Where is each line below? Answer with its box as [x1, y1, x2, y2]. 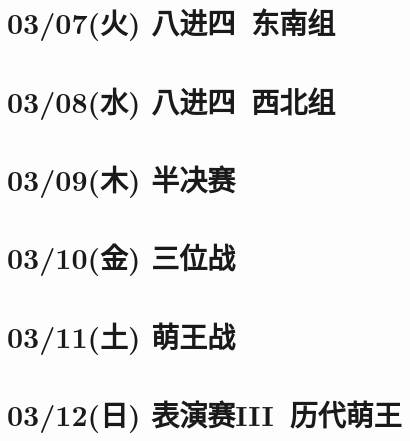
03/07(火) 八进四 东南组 [7, 2, 336, 43]
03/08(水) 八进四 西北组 [7, 80, 336, 121]
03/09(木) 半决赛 [7, 158, 236, 199]
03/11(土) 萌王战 [7, 315, 236, 356]
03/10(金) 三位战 [7, 237, 236, 278]
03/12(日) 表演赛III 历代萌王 [7, 394, 402, 435]
